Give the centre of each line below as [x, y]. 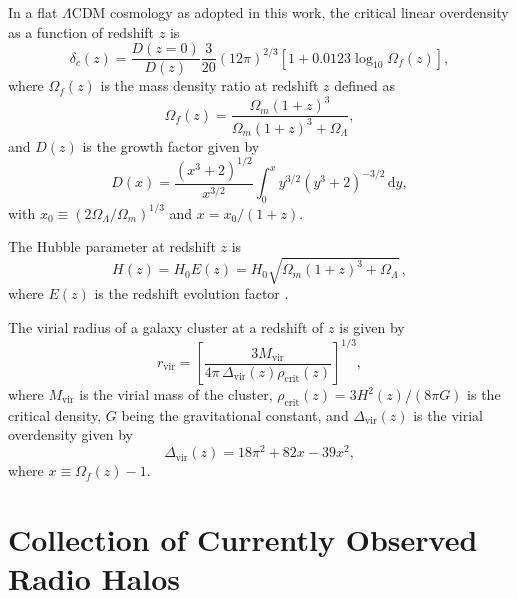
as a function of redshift [81, 31]
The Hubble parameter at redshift [112, 246]
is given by [372, 326]
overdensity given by [70, 434]
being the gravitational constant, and [235, 414]
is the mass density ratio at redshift [209, 85]
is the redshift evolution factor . [191, 293]
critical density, [55, 414]
